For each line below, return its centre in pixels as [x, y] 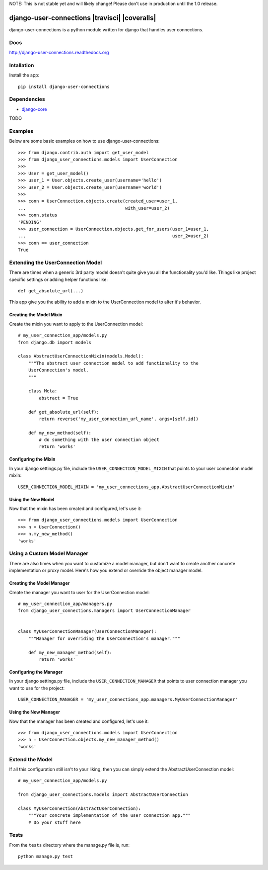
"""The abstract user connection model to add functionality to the [113, 363]
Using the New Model [32, 499]
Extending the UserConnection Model [56, 262]
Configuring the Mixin [32, 459]
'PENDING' [30, 222]
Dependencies [27, 99]
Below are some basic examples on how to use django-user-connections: [84, 141]
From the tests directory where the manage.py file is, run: [69, 845]
